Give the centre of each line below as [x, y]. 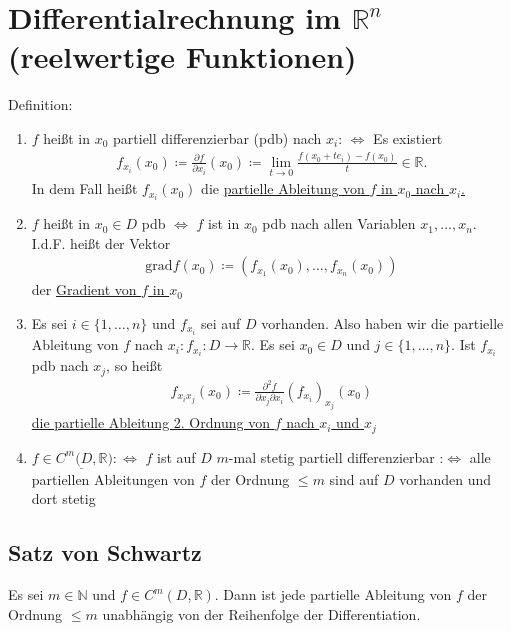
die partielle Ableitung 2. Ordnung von [150, 422]
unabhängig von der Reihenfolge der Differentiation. [261, 613]
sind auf [354, 478]
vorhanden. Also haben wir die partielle [382, 322]
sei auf [220, 322]
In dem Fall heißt [84, 188]
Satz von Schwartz [105, 552]
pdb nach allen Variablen [339, 223]
